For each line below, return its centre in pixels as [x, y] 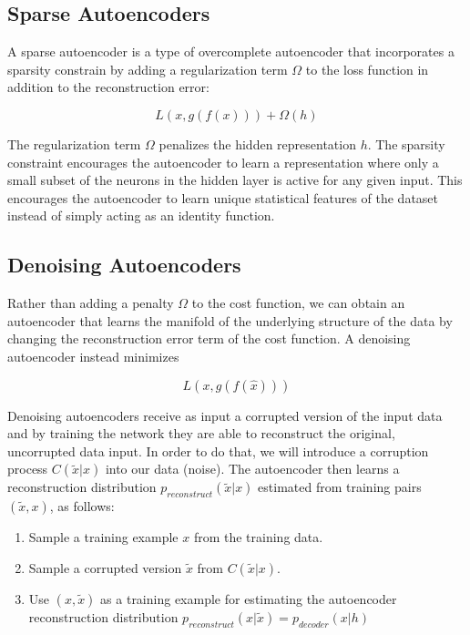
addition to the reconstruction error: [108, 87]
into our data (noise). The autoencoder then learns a [252, 469]
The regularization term [74, 143]
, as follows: [82, 506]
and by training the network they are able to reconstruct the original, [201, 433]
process [28, 469]
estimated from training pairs [340, 487]
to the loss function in [367, 69]
